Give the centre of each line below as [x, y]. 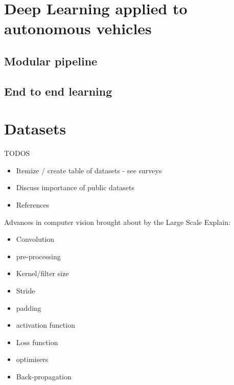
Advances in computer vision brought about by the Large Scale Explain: [117, 222]
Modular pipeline [51, 61]
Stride [26, 290]
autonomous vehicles [78, 28]
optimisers [32, 359]
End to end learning [58, 91]
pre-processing [38, 256]
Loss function [37, 342]
